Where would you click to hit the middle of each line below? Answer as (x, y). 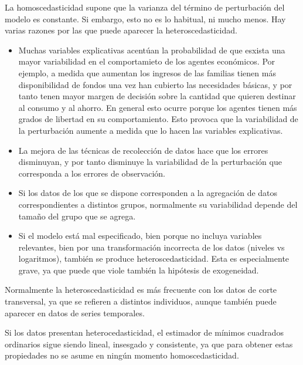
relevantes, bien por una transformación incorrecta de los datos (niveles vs (151, 247)
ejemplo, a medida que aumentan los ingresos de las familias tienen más (147, 72)
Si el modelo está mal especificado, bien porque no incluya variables (140, 236)
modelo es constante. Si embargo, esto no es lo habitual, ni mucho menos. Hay (145, 18)
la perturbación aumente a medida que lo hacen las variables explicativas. (151, 130)
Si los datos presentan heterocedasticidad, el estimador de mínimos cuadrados (144, 332)
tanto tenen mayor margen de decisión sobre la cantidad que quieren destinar (157, 96)
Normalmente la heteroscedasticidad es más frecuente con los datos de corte (141, 290)
